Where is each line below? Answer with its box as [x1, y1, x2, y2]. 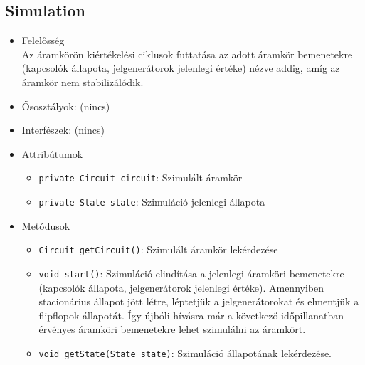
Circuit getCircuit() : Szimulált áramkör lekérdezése [38, 242, 278, 257]
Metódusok [21, 218, 70, 233]
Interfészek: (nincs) [21, 122, 105, 137]
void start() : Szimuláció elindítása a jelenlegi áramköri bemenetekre [38, 265, 344, 280]
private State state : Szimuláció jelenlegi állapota [38, 194, 265, 209]
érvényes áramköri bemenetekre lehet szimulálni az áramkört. [38, 322, 306, 337]
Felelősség [21, 33, 65, 48]
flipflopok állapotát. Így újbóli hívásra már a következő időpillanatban [38, 307, 344, 322]
